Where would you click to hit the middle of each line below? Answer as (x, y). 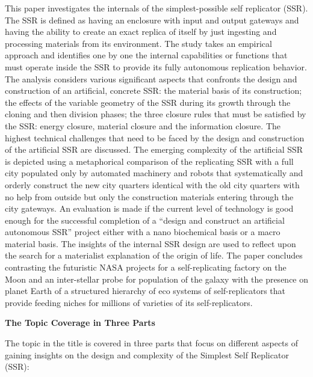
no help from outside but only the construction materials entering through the (149, 196)
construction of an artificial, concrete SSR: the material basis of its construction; (153, 90)
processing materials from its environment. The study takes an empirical (138, 43)
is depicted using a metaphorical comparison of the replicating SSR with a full (149, 161)
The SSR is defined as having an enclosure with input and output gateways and (152, 20)
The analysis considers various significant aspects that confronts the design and (151, 78)
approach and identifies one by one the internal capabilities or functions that (146, 55)
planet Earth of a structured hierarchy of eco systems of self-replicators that (145, 291)
